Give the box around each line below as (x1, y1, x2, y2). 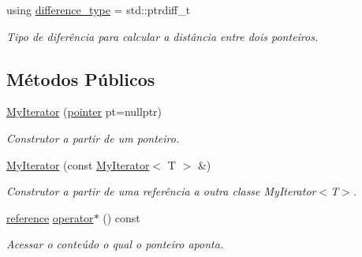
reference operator (6, 209, 94, 225)
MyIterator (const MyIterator (6, 156, 150, 173)
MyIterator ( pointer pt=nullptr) (6, 103, 162, 120)
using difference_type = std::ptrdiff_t (6, 2, 191, 17)
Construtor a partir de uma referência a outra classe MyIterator (6, 183, 316, 199)
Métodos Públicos (6, 66, 155, 91)
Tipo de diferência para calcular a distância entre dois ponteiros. (6, 28, 319, 44)
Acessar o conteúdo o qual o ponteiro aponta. (6, 236, 224, 252)
